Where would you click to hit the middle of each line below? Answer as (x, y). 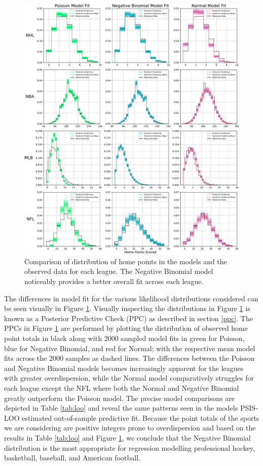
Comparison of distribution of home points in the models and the (126, 261)
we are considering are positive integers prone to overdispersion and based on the (130, 428)
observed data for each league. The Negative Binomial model (119, 271)
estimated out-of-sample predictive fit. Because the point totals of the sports (141, 417)
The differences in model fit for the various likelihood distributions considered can (131, 298)
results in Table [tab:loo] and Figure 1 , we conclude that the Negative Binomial (127, 437)
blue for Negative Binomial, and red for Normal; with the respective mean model (130, 348)
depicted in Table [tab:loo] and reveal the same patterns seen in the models (121, 408)
